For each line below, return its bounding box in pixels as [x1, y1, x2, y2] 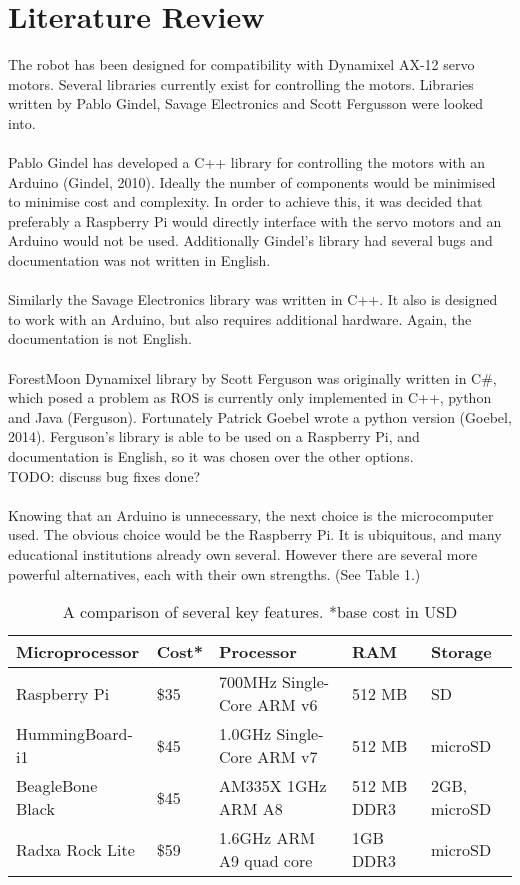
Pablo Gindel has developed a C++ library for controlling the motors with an [8, 152, 486, 173]
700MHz [218, 670, 277, 694]
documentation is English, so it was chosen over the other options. [8, 446, 414, 466]
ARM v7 [257, 745, 318, 769]
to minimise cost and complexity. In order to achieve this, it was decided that [8, 191, 483, 212]
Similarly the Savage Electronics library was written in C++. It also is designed [8, 289, 498, 310]
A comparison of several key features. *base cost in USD [62, 600, 458, 624]
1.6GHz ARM [218, 826, 315, 850]
